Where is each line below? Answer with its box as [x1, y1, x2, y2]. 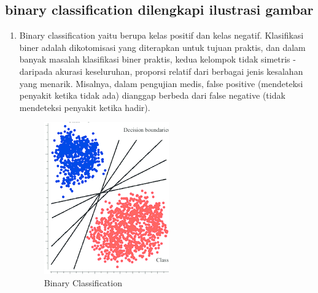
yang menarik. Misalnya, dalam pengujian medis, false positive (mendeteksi [19, 77, 303, 89]
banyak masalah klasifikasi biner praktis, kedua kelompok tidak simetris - [19, 53, 296, 66]
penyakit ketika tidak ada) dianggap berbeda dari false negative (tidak [19, 89, 285, 102]
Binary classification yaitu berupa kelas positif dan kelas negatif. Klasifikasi [19, 29, 304, 42]
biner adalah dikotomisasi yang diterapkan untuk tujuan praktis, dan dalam [19, 40, 306, 53]
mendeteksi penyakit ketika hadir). [19, 101, 150, 113]
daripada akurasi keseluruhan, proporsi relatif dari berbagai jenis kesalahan [19, 64, 303, 77]
